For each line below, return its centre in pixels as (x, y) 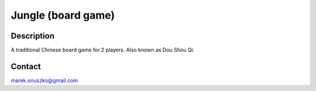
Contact (26, 66)
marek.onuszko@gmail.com (44, 80)
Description (33, 36)
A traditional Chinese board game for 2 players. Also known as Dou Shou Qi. (103, 50)
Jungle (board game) (63, 15)
